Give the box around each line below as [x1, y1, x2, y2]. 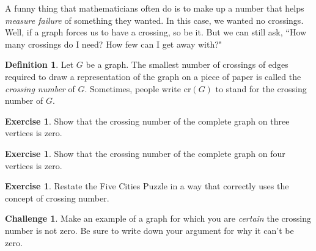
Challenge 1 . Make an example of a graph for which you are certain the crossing [5, 212, 311, 225]
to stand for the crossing [215, 82, 307, 95]
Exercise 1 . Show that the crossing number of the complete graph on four [5, 147, 285, 159]
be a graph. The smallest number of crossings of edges [86, 58, 288, 71]
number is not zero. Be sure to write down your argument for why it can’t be [5, 224, 294, 236]
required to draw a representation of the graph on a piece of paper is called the [5, 70, 301, 82]
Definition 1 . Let [5, 58, 74, 71]
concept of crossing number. [5, 191, 109, 204]
